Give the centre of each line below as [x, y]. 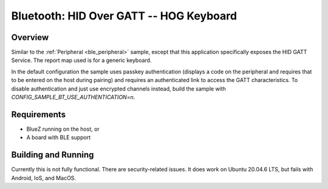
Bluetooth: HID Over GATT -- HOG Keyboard [124, 16]
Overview [30, 37]
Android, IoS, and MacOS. [43, 178]
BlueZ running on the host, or [63, 129]
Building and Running [53, 155]
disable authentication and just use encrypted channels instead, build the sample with [118, 89]
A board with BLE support [59, 137]
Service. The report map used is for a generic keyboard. [81, 60]
